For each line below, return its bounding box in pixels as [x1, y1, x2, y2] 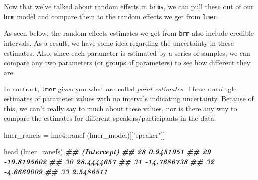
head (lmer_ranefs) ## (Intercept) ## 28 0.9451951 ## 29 [4, 146, 211, 157]
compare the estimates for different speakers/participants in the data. [4, 113, 216, 123]
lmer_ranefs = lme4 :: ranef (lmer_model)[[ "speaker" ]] [4, 129, 165, 140]
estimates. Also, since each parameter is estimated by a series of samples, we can [4, 47, 250, 58]
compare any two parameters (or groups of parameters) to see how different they [4, 57, 251, 68]
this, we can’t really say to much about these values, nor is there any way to [4, 103, 237, 113]
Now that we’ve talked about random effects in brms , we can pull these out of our [4, 1, 254, 11]
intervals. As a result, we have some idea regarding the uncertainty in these [4, 37, 234, 48]
